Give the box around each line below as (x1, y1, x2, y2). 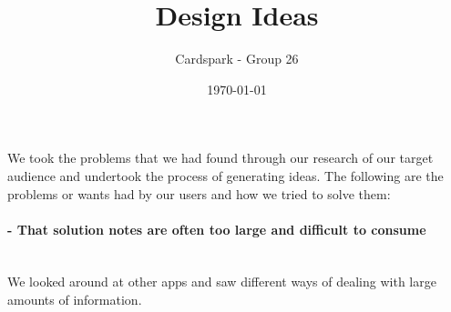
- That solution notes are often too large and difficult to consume (7, 219, 426, 238)
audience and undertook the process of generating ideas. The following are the (7, 166, 444, 185)
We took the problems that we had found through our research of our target (7, 148, 434, 167)
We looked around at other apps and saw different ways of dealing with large (7, 272, 436, 291)
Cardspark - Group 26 (175, 49, 299, 68)
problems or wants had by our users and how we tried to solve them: (7, 184, 391, 203)
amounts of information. (7, 290, 142, 309)
